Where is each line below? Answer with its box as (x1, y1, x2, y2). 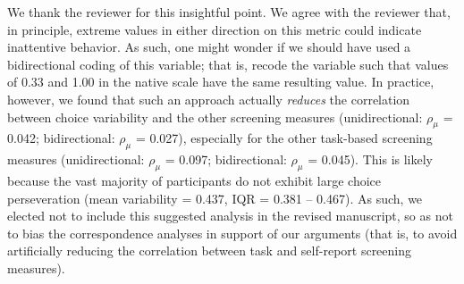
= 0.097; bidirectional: (165, 150, 287, 169)
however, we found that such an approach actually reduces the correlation (7, 89, 410, 108)
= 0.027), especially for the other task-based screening (135, 129, 433, 147)
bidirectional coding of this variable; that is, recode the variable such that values (7, 54, 449, 73)
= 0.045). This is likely (308, 150, 433, 169)
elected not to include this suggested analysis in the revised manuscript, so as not (7, 206, 453, 225)
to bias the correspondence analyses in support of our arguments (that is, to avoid (7, 223, 458, 242)
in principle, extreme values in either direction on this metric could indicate (7, 20, 422, 38)
